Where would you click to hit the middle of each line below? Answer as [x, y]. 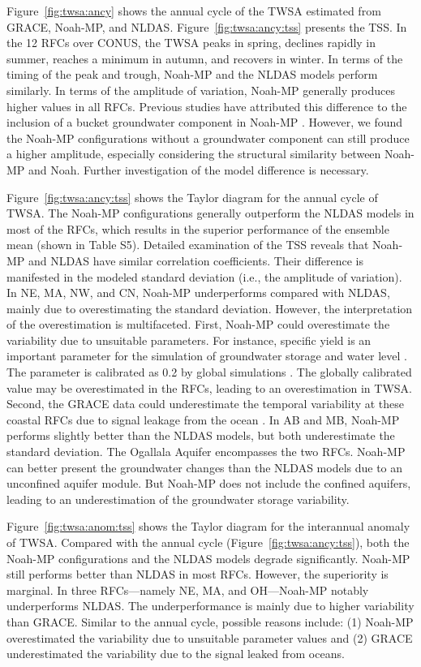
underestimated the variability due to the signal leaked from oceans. [176, 654]
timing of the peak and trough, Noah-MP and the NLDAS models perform [192, 74]
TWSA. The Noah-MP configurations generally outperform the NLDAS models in [210, 213]
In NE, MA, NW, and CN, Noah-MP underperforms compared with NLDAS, [198, 293]
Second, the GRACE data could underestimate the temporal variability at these [205, 404]
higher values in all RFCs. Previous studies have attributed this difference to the [207, 106]
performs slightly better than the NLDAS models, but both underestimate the [201, 435]
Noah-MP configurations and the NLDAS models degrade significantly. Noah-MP [208, 558]
